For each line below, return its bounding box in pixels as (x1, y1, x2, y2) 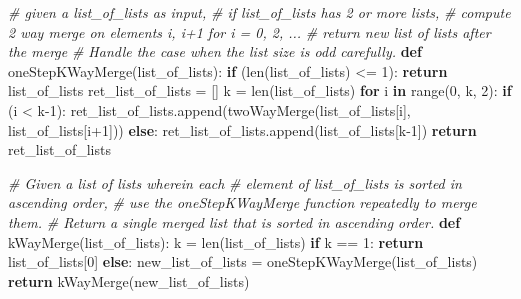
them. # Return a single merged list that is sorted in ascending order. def (8, 211, 461, 232)
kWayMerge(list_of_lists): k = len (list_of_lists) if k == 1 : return (8, 231, 424, 252)
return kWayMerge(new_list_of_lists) (8, 270, 250, 291)
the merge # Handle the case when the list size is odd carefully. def (8, 41, 422, 62)
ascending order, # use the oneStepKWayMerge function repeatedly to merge (8, 192, 477, 213)
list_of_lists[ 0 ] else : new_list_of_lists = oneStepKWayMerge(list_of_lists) (8, 251, 478, 272)
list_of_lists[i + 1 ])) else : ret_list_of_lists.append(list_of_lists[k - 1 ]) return (8, 119, 477, 140)
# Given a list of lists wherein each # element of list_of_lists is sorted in (8, 172, 462, 193)
